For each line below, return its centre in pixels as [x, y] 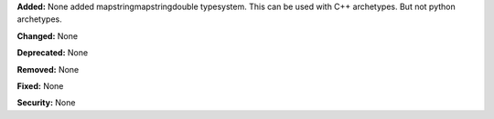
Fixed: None [40, 85]
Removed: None [48, 69]
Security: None [46, 103]
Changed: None [47, 35]
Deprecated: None [53, 53]
